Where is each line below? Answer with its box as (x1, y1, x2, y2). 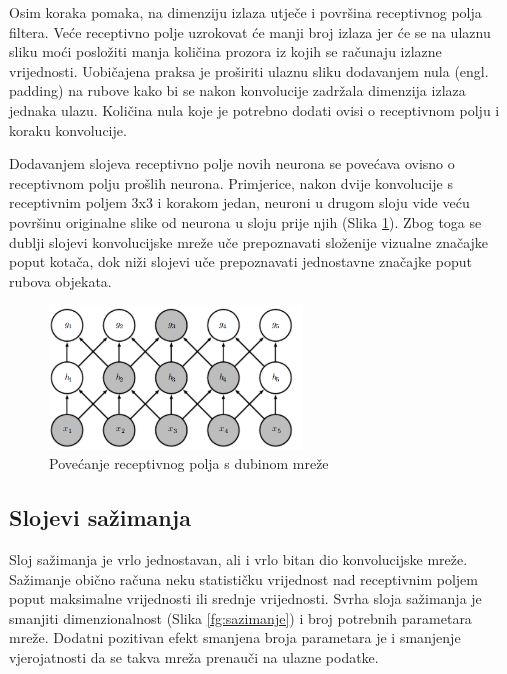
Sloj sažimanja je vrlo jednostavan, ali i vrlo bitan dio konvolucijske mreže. (9, 548, 468, 569)
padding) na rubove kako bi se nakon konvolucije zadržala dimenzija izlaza (9, 80, 466, 101)
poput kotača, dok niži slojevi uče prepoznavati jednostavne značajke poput (9, 251, 473, 272)
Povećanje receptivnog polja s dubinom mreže (49, 453, 329, 474)
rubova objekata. (9, 270, 112, 291)
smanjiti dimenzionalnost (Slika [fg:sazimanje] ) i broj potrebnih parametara (9, 607, 472, 628)
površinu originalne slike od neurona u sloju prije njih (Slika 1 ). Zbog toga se (9, 211, 482, 232)
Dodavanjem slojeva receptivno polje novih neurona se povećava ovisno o (9, 153, 455, 174)
